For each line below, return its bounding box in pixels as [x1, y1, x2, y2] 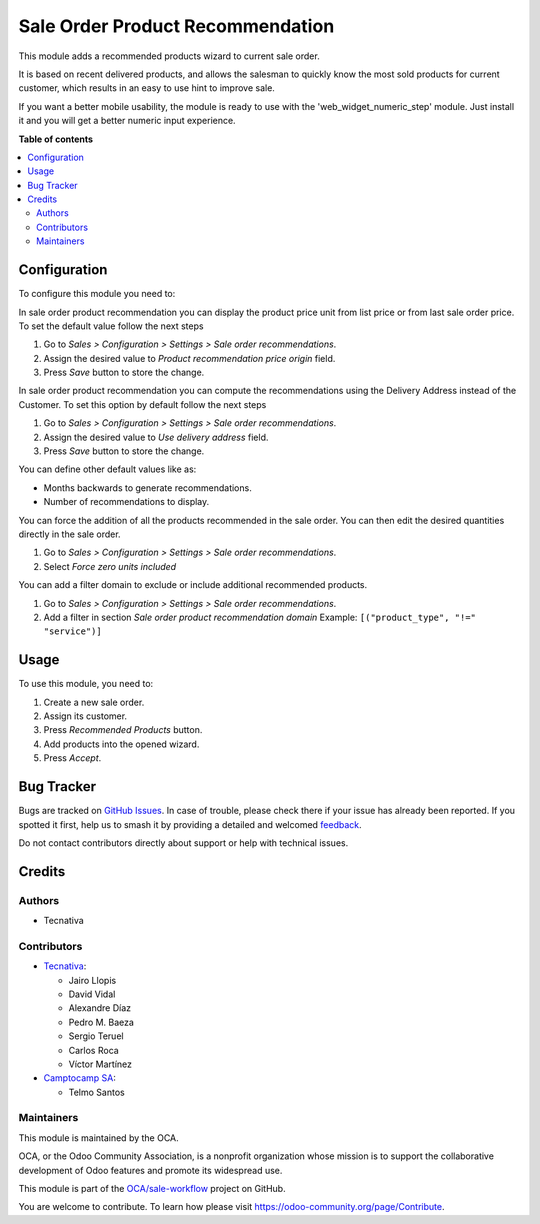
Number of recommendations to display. [43, 496, 210, 508]
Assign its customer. [43, 710, 128, 722]
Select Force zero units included [43, 560, 177, 572]
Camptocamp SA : [43, 1072, 117, 1084]
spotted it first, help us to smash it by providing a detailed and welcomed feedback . [18, 818, 362, 830]
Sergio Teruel [68, 1030, 124, 1042]
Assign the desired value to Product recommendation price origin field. [43, 352, 336, 364]
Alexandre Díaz [68, 1002, 132, 1014]
